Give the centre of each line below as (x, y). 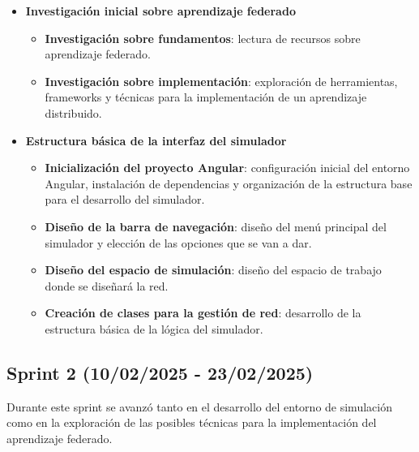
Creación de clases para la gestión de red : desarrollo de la (203, 313)
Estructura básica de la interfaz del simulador (156, 140)
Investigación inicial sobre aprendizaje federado (160, 11)
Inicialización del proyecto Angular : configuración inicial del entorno (227, 168)
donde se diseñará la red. (107, 285)
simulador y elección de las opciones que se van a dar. (178, 242)
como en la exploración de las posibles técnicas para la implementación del (192, 422)
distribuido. (73, 112)
